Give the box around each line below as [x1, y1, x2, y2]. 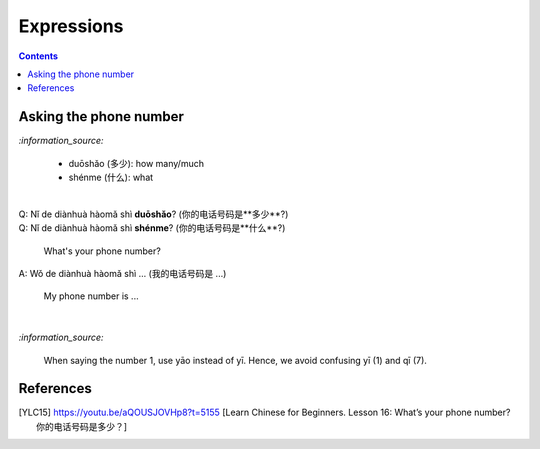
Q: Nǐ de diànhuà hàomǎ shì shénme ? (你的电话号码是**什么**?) [18, 222, 286, 234]
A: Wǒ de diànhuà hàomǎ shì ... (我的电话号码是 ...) [18, 267, 227, 279]
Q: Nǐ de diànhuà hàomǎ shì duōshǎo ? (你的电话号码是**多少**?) [18, 208, 289, 220]
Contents [18, 50, 59, 62]
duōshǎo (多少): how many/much [68, 157, 205, 169]
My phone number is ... [43, 290, 139, 302]
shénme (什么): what [68, 171, 154, 184]
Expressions [18, 15, 124, 37]
